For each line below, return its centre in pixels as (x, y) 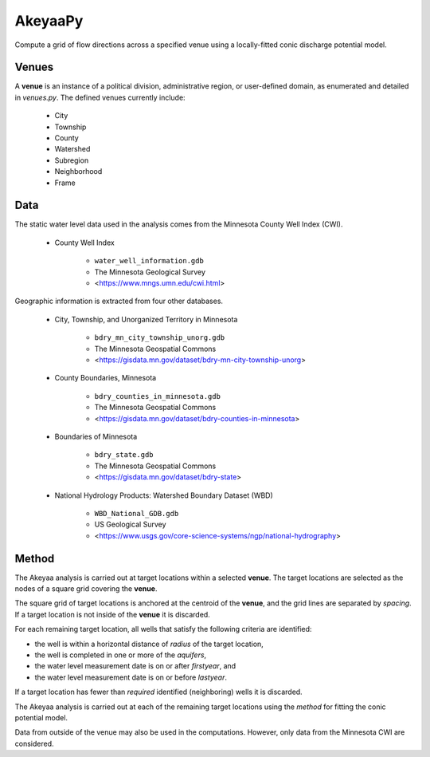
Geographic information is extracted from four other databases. (119, 301)
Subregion (72, 160)
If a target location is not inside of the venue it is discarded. (112, 614)
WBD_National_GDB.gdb (137, 513)
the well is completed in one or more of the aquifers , (121, 655)
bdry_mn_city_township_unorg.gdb (160, 338)
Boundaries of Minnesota (96, 436)
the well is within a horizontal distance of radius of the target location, (149, 644)
